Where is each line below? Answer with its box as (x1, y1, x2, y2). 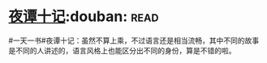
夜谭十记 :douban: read (8, 7, 159, 26)
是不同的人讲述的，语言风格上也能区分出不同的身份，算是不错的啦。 (8, 45, 236, 55)
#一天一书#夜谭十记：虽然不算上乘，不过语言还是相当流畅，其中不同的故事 (8, 36, 260, 45)
